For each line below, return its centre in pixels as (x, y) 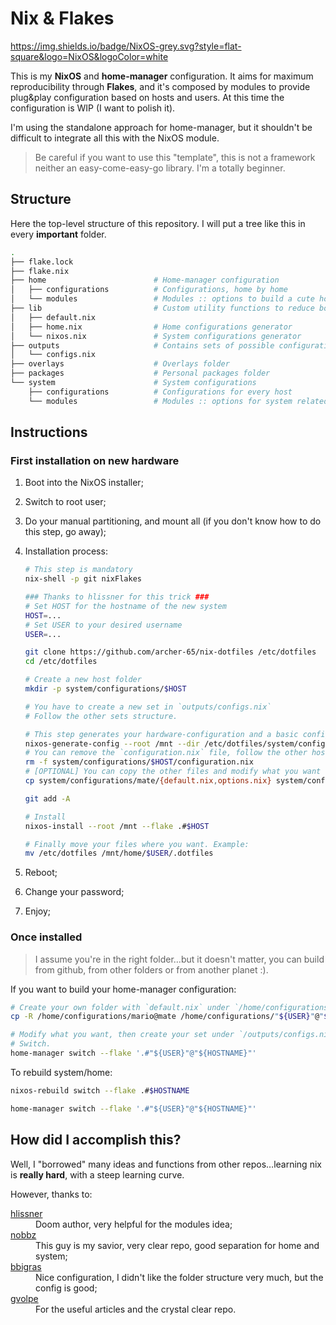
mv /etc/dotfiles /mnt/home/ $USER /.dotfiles (119, 853)
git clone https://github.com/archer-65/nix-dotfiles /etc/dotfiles (170, 652)
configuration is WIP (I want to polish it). (93, 108)
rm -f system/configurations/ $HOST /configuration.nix (139, 762)
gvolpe (24, 1298)
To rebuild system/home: (61, 1072)
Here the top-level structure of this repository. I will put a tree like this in (158, 223)
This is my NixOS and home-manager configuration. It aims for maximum (162, 76)
